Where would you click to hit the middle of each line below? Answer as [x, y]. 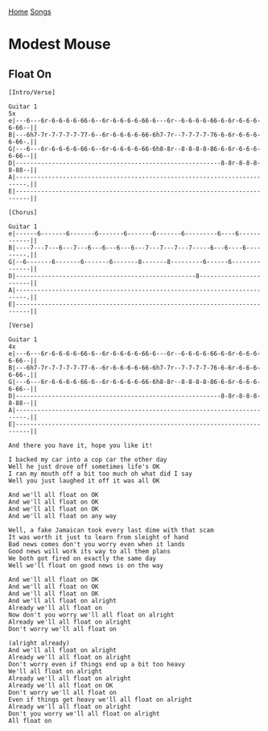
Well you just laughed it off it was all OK [84, 481]
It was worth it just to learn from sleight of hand [99, 537]
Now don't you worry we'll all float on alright [91, 615]
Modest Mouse [60, 44]
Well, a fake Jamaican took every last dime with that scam [111, 530]
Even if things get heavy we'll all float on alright [101, 700]
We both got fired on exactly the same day [82, 558]
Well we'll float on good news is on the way [86, 566]
